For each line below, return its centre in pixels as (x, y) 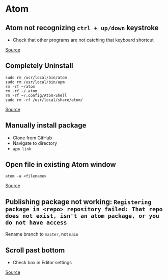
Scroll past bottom (35, 250)
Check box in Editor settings (42, 263)
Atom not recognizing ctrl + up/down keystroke (82, 28)
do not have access (36, 222)
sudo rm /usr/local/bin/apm (35, 82)
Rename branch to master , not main (42, 234)
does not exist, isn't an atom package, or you (82, 216)
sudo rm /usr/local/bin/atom (36, 78)
